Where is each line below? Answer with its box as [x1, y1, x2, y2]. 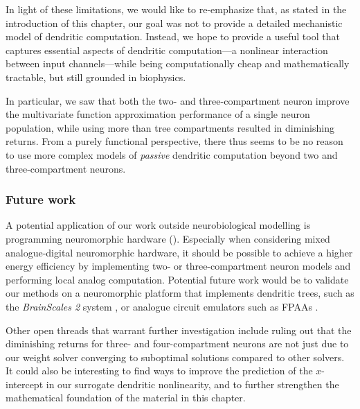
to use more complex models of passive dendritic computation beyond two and [6, 147, 338, 162]
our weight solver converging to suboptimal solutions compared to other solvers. [6, 349, 345, 364]
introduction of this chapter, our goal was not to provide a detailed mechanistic [6, 15, 343, 30]
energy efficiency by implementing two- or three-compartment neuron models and [6, 259, 351, 273]
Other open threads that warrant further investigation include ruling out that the [6, 322, 352, 337]
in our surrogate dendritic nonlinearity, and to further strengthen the [46, 376, 339, 391]
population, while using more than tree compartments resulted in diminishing [6, 120, 334, 134]
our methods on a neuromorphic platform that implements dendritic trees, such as [6, 286, 354, 300]
